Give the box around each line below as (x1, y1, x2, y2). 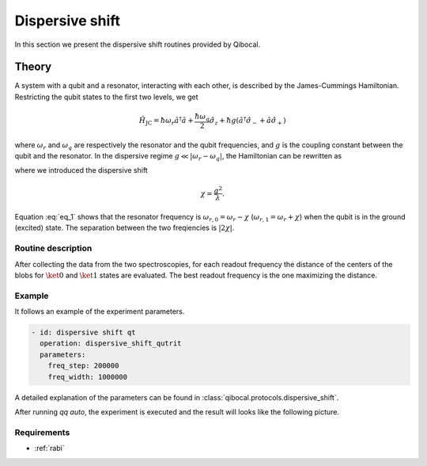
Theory (14, 60, 52, 74)
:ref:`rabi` (34, 444, 65, 453)
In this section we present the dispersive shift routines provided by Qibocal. (14, 40, 261, 49)
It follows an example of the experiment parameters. (14, 307, 185, 316)
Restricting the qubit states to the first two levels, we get (14, 92, 198, 101)
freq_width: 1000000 (47, 372, 128, 381)
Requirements (14, 426, 70, 437)
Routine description (14, 243, 93, 254)
